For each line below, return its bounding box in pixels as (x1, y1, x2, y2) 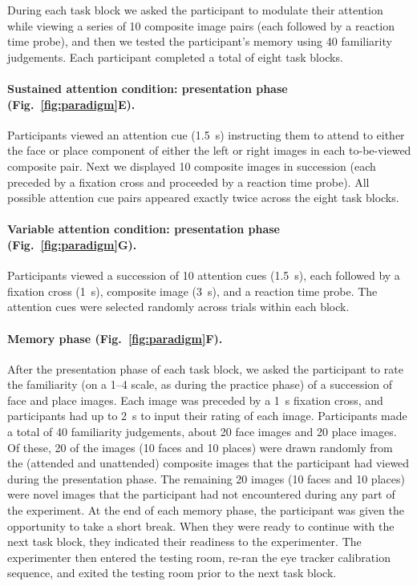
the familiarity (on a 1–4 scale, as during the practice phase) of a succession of (7, 376, 393, 393)
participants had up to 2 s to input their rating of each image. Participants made (7, 407, 407, 424)
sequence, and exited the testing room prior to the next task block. (7, 564, 337, 581)
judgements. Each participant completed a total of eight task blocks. (7, 48, 343, 65)
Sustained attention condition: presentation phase (7, 79, 288, 96)
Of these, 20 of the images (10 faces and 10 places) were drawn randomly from (7, 438, 393, 455)
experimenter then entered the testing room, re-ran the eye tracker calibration (7, 548, 391, 565)
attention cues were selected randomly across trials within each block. (7, 298, 350, 315)
